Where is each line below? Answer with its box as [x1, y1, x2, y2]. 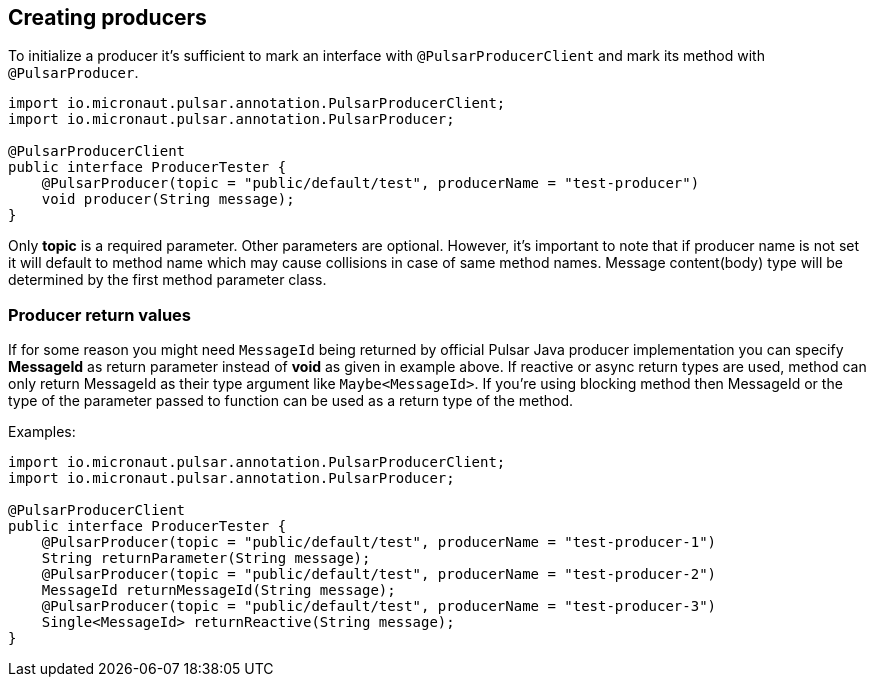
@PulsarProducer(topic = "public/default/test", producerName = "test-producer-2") [41, 566, 717, 583]
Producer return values [8, 304, 191, 325]
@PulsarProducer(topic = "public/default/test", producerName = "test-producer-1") [41, 534, 717, 551]
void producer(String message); [41, 191, 295, 208]
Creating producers [8, 5, 207, 30]
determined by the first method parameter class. [8, 271, 327, 289]
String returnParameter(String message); [41, 550, 371, 567]
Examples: [8, 423, 76, 441]
